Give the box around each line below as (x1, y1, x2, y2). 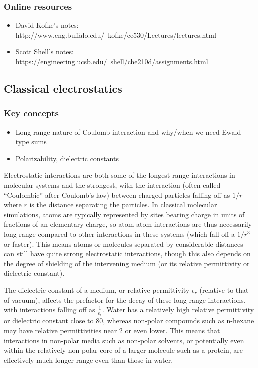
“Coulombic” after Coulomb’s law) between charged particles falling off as (4, 189, 230, 200)
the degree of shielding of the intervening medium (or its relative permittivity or (4, 258, 250, 268)
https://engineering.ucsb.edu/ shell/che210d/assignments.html (15, 56, 208, 66)
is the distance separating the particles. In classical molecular (29, 199, 217, 210)
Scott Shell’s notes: (15, 46, 74, 57)
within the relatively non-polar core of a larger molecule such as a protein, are (4, 345, 243, 355)
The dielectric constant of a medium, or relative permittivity (4, 284, 190, 295)
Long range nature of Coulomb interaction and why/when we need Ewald (15, 126, 241, 137)
